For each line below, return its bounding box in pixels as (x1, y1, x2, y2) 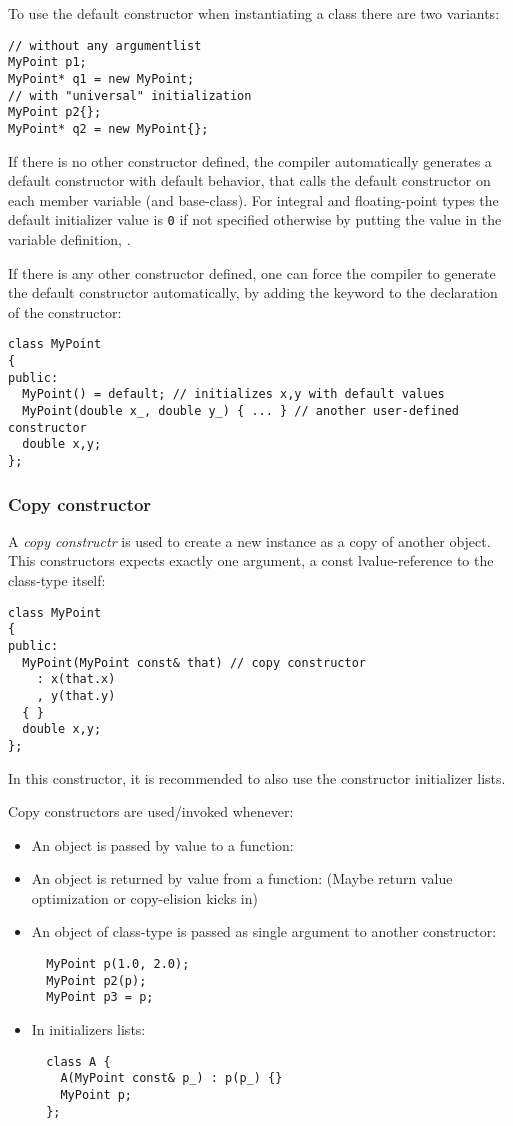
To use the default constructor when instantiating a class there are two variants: (8, 3, 500, 23)
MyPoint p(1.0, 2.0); (46, 957, 190, 972)
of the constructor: (8, 301, 122, 322)
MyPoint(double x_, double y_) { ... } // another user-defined (22, 403, 460, 418)
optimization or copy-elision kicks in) (31, 887, 258, 908)
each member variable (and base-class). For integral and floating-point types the (8, 189, 499, 210)
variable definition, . (8, 228, 131, 249)
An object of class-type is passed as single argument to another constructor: (31, 921, 497, 942)
